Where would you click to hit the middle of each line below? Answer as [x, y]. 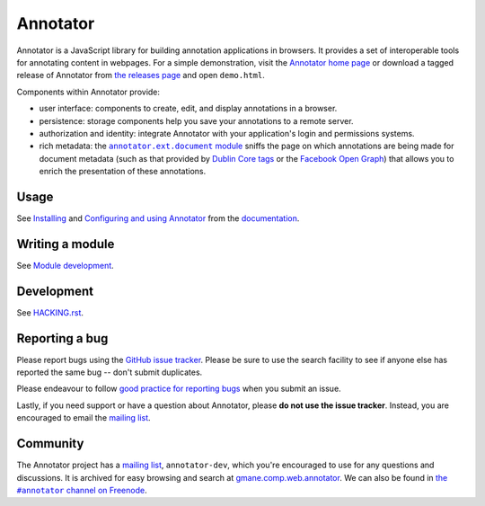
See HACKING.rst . [50, 312]
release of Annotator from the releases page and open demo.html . [141, 75]
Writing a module [66, 244]
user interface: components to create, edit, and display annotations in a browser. [188, 109]
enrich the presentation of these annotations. [123, 172]
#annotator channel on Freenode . [82, 490]
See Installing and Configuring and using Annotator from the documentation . [158, 218]
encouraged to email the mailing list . [84, 418]
